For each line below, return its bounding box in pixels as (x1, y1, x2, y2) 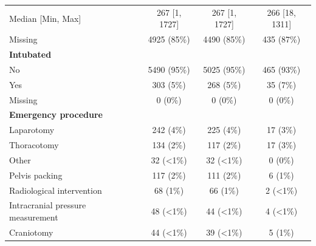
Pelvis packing (9, 168, 63, 181)
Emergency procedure (9, 108, 103, 121)
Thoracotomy (9, 138, 59, 151)
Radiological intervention (9, 183, 102, 196)
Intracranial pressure (9, 199, 86, 211)
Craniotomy (9, 225, 53, 238)
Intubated (9, 48, 52, 61)
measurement (9, 211, 58, 224)
